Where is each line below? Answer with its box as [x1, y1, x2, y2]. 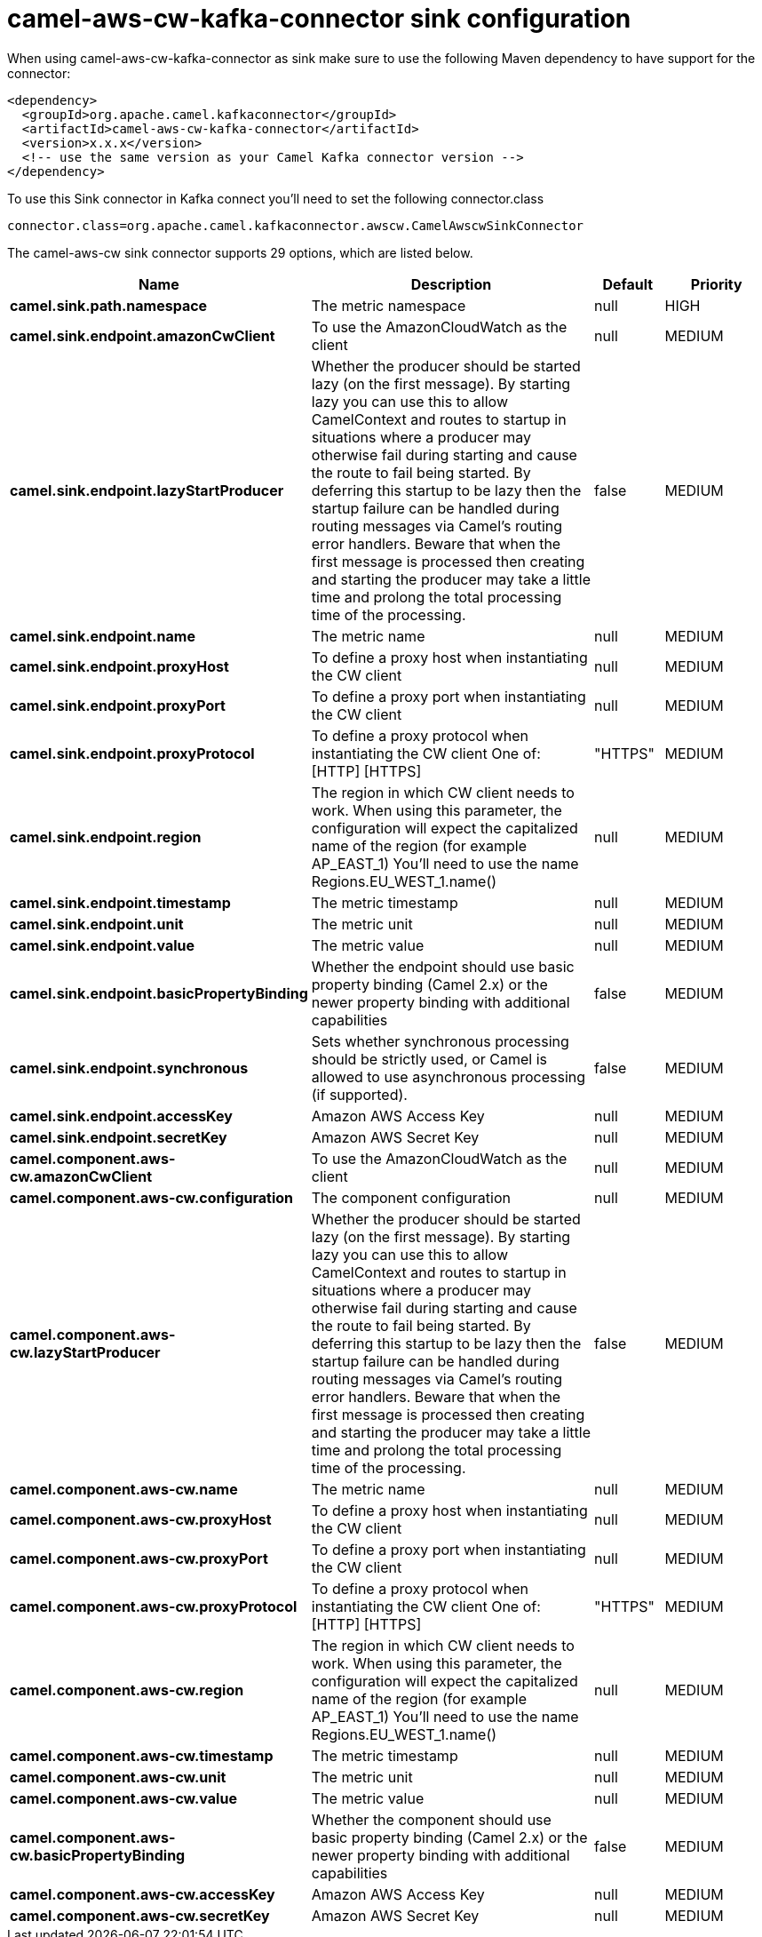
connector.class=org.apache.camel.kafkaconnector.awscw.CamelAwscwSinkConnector [7, 218, 584, 233]
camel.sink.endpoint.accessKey [10, 1106, 233, 1125]
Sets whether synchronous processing [311, 1032, 569, 1050]
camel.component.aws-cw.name [10, 1479, 238, 1498]
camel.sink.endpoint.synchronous [10, 1058, 249, 1077]
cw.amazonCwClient [10, 1167, 153, 1185]
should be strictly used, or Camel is [311, 1049, 548, 1068]
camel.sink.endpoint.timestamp [10, 893, 231, 912]
